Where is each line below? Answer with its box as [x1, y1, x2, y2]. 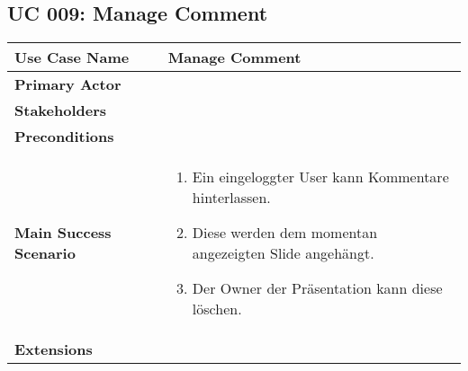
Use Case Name [14, 47, 130, 68]
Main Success [14, 222, 112, 243]
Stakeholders [14, 100, 106, 121]
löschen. [192, 298, 242, 320]
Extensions [14, 339, 93, 360]
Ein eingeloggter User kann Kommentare [192, 166, 449, 188]
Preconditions [14, 126, 114, 147]
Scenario [14, 243, 76, 264]
